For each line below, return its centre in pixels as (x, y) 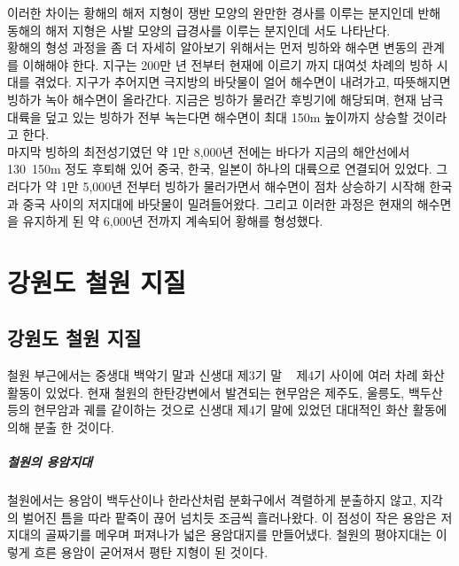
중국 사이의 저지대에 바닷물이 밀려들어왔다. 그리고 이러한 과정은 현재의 (218, 203)
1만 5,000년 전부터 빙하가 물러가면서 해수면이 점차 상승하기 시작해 (243, 186)
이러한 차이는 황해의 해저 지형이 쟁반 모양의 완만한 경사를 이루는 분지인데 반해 (224, 12)
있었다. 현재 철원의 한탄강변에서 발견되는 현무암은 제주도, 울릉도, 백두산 (244, 392)
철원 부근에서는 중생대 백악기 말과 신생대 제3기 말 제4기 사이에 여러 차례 (213, 375)
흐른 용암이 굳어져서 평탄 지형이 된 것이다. (151, 552)
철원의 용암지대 (50, 462)
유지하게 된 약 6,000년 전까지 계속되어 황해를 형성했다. (173, 221)
